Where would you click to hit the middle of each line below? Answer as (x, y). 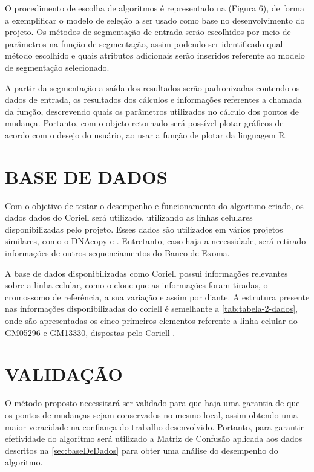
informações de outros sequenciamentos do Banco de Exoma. (117, 253)
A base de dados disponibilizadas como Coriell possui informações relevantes (146, 273)
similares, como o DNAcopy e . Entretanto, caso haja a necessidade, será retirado (155, 241)
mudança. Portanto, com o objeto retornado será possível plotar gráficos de (144, 123)
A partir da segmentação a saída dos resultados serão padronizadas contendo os (152, 87)
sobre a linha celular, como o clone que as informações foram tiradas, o (136, 285)
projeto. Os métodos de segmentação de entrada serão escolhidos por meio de (148, 32)
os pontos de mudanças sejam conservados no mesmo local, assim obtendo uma (151, 414)
